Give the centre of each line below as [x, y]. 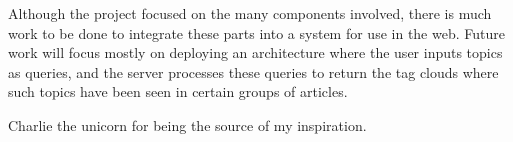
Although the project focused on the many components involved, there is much [250, 13]
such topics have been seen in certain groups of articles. [178, 91]
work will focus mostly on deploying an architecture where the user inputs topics [255, 52]
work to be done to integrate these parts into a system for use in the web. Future [256, 32]
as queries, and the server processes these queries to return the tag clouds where [253, 71]
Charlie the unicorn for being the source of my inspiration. [187, 124]
